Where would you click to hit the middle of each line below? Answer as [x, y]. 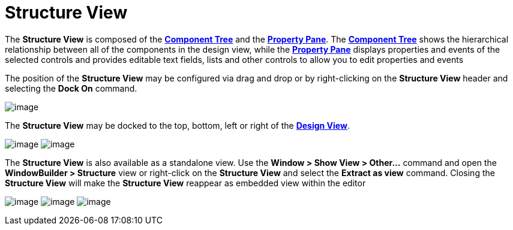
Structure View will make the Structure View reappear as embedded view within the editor [185, 183]
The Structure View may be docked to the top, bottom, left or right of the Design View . [177, 125]
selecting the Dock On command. [71, 88]
